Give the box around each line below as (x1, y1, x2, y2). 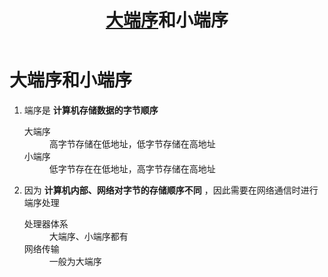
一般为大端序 (48, 255, 102, 267)
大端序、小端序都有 (48, 230, 129, 242)
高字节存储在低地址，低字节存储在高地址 (48, 137, 216, 150)
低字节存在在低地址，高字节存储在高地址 (48, 162, 216, 175)
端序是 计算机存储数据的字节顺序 (23, 104, 159, 116)
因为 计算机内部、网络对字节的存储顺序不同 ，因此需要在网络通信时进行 (23, 184, 319, 196)
